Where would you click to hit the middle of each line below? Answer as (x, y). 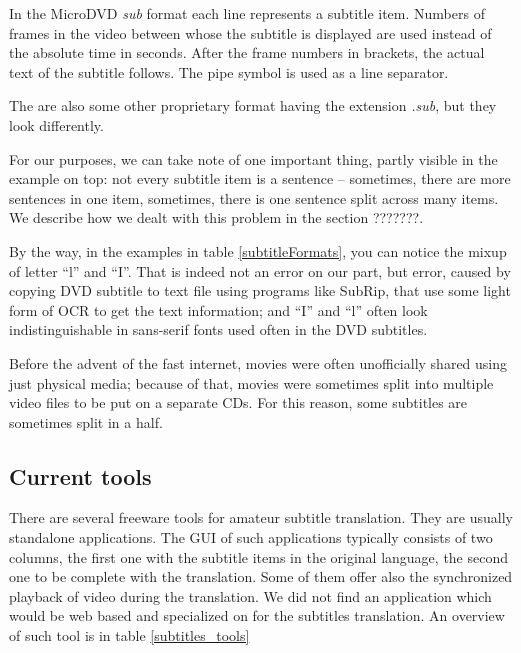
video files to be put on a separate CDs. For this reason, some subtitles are (238, 402)
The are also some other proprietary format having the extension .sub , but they (253, 105)
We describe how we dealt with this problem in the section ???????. (216, 217)
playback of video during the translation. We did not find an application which (250, 595)
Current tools (80, 475)
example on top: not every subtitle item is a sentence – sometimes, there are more (260, 178)
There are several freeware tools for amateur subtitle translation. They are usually (261, 517)
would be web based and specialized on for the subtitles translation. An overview (257, 615)
